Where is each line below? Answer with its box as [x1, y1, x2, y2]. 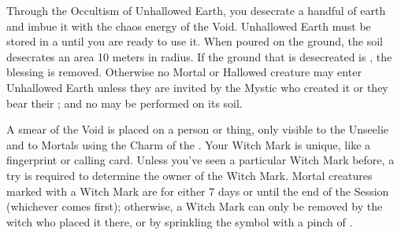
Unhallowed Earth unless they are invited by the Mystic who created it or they [6, 79, 388, 95]
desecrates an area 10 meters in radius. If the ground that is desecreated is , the [6, 48, 392, 64]
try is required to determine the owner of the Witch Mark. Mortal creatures [6, 167, 373, 183]
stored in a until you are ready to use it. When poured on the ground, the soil [6, 33, 384, 50]
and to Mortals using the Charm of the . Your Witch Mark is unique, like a [6, 136, 371, 152]
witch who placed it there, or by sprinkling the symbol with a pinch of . [6, 213, 353, 229]
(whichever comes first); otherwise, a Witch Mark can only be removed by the [6, 198, 383, 215]
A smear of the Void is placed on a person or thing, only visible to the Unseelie [6, 121, 389, 138]
